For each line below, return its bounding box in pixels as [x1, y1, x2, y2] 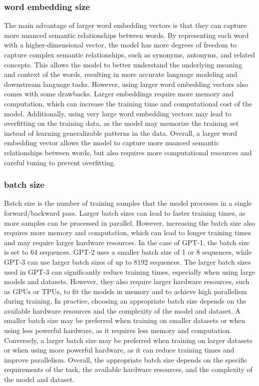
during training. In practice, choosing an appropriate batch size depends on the [4, 296, 247, 306]
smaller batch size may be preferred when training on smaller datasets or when [4, 315, 246, 326]
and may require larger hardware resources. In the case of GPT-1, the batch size [4, 237, 250, 247]
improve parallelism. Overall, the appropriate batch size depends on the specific [4, 354, 248, 365]
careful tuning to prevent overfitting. [4, 157, 116, 167]
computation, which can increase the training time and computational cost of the [4, 98, 253, 108]
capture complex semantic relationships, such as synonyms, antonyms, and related [4, 49, 255, 59]
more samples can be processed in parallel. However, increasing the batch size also [4, 217, 256, 228]
